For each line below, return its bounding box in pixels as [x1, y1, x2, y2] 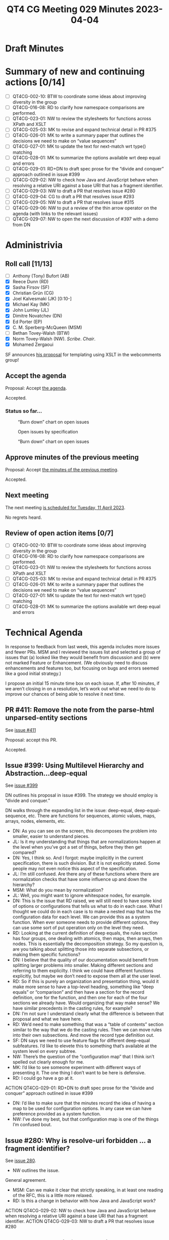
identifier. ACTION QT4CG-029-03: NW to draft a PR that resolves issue [5, 1218, 155, 1224]
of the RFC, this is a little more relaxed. [12, 1192, 93, 1199]
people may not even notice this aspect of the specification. [12, 866, 137, 872]
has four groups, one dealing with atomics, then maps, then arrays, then [12, 936, 162, 942]
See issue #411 [5, 727, 36, 733]
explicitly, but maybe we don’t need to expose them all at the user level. [12, 973, 161, 979]
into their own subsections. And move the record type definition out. [12, 1032, 155, 1038]
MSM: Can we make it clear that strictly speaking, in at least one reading [12, 1187, 163, 1193]
